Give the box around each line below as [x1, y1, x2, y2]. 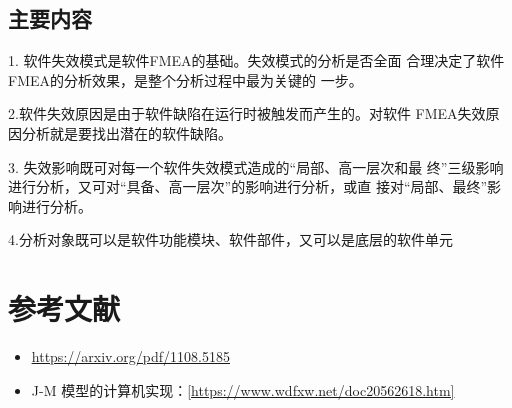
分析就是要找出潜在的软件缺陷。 [21, 122, 232, 143]
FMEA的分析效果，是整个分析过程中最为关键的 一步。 [8, 69, 363, 90]
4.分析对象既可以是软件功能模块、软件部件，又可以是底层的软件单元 [8, 229, 453, 250]
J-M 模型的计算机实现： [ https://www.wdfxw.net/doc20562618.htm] [31, 379, 455, 400]
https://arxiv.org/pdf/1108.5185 [31, 346, 230, 367]
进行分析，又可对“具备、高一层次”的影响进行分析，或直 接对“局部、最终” [8, 176, 488, 197]
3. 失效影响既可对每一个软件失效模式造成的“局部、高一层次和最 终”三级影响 [8, 156, 504, 177]
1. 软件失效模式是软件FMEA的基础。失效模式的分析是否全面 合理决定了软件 [8, 50, 505, 71]
